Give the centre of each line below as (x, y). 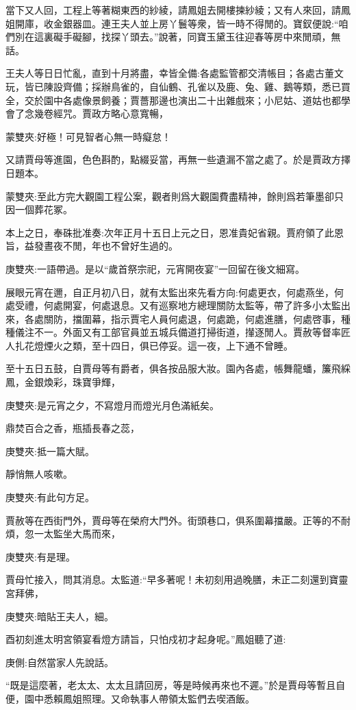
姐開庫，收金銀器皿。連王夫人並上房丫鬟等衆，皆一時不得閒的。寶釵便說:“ (172, 23)
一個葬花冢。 (43, 209)
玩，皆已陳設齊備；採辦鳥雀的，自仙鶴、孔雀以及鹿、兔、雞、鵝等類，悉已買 (178, 86)
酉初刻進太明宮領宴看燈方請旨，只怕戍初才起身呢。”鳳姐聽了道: (146, 639)
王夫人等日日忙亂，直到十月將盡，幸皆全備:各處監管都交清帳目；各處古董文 (175, 73)
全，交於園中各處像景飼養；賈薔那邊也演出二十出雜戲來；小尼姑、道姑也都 (173, 100)
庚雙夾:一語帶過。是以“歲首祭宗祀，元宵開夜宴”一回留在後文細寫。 (155, 268)
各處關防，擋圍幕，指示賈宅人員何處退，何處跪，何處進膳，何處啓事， (182, 318)
